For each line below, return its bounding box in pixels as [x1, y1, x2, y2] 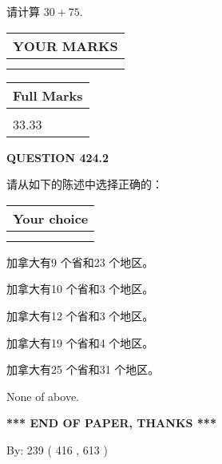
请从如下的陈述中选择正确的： [6, 176, 163, 192]
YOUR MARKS [13, 36, 118, 55]
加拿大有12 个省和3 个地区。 [6, 307, 154, 323]
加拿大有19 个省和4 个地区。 [6, 334, 154, 351]
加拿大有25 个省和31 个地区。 [6, 361, 160, 378]
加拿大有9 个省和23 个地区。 [6, 253, 154, 270]
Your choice [13, 208, 89, 228]
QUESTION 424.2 [6, 149, 109, 165]
